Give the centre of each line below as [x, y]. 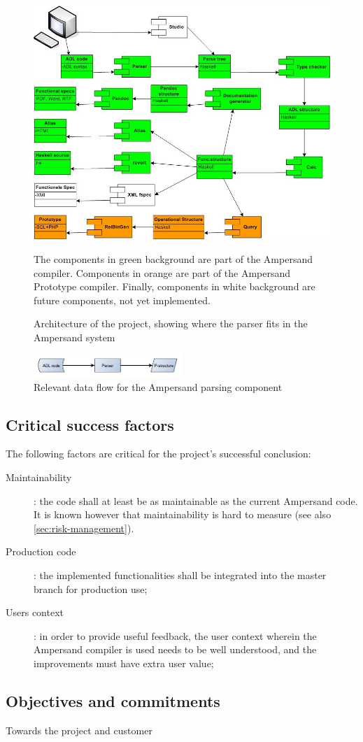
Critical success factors [90, 424]
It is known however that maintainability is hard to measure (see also [183, 514]
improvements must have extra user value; [124, 663]
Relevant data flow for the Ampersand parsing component [158, 386]
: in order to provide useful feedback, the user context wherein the [175, 635]
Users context [35, 612]
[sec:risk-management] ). [84, 528]
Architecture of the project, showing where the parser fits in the [171, 323]
